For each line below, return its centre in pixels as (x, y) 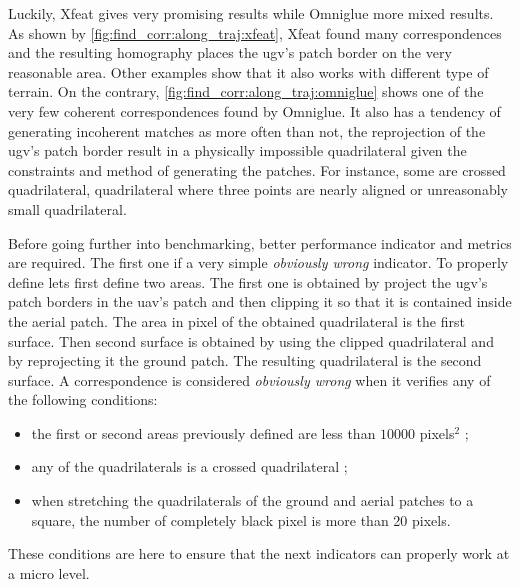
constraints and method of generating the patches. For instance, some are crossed (257, 169)
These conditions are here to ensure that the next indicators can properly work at (259, 553)
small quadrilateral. (67, 208)
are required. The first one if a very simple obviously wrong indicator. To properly (258, 262)
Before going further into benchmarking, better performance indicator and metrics (260, 242)
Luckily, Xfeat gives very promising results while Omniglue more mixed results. (251, 13)
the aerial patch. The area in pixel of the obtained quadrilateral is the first (236, 320)
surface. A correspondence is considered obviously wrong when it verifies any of (249, 379)
